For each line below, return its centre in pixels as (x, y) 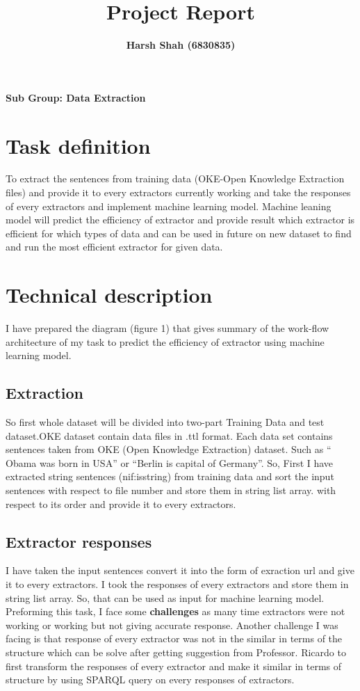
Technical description (109, 295)
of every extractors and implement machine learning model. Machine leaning (169, 206)
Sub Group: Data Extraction (76, 97)
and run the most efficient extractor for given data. (114, 247)
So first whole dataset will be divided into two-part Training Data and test (165, 422)
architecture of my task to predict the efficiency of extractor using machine (165, 341)
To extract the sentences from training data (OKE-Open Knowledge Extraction (175, 178)
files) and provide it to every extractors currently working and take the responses (178, 192)
